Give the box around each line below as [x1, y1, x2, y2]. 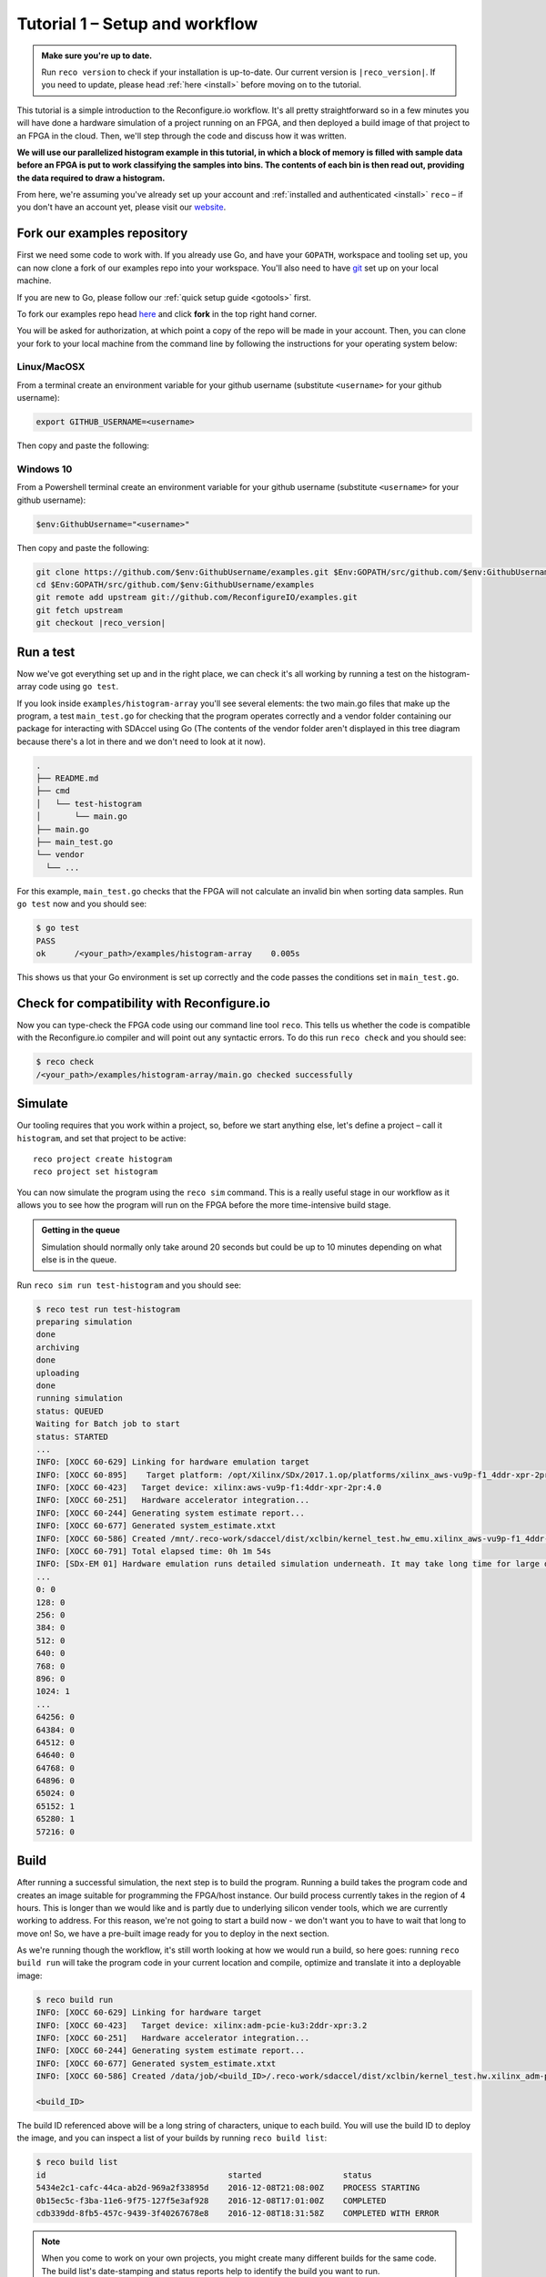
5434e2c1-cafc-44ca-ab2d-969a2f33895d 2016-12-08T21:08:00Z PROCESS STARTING [35, 2182, 420, 2193]
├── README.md [35, 773, 99, 783]
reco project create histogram [33, 1153, 173, 1164]
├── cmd [35, 786, 70, 796]
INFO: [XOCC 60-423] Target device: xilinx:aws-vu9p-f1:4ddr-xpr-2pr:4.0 [35, 1483, 382, 1493]
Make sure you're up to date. [41, 50, 153, 61]
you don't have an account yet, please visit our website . [16, 201, 227, 213]
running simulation [35, 1394, 123, 1404]
